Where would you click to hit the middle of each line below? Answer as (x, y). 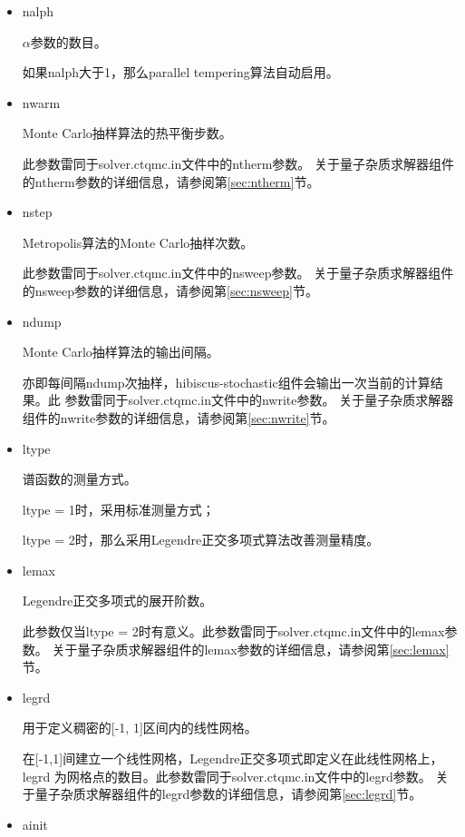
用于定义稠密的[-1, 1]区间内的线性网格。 (140, 728)
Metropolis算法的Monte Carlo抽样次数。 (138, 242)
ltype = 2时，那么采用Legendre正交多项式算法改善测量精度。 (201, 540)
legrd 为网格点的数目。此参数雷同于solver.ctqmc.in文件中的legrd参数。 (227, 776)
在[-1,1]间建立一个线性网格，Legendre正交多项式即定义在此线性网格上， (232, 758)
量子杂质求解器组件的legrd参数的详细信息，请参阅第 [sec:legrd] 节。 (228, 794)
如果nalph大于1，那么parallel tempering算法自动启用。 (180, 72)
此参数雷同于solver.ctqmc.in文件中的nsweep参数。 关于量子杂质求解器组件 (238, 273)
